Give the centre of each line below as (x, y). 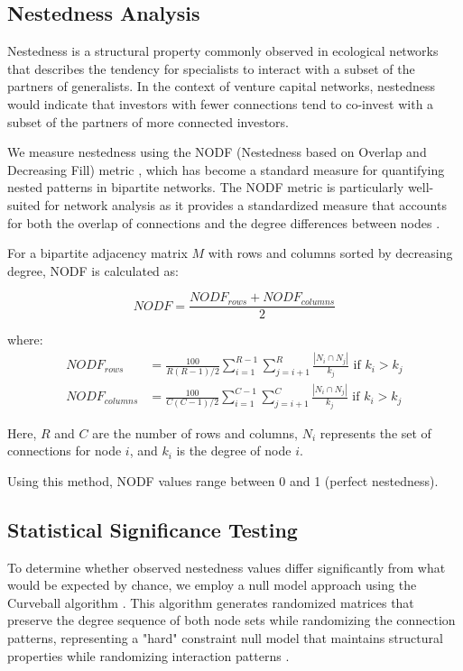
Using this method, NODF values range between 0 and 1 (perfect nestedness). (223, 480)
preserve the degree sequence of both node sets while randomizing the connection (231, 620)
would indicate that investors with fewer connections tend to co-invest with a (221, 103)
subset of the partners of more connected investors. (148, 121)
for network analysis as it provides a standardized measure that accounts (245, 204)
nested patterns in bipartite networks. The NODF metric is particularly (206, 187)
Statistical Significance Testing (153, 529)
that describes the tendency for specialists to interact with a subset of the (211, 68)
